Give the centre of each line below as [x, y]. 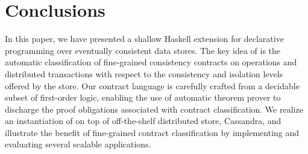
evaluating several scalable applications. [78, 144]
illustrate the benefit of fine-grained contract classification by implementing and [152, 132]
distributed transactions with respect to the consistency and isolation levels [144, 73]
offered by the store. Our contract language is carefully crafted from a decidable [152, 85]
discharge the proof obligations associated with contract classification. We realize [154, 109]
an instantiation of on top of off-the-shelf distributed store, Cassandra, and [143, 121]
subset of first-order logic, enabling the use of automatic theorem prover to [143, 97]
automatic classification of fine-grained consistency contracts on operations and [151, 62]
